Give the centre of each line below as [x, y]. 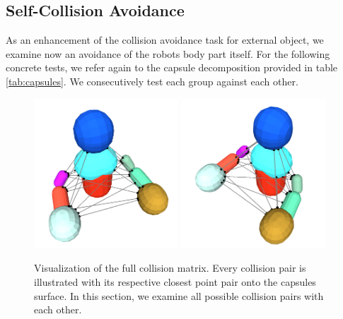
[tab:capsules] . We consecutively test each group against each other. [152, 81]
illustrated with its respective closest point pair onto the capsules [175, 282]
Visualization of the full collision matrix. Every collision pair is [170, 268]
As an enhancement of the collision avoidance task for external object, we [165, 40]
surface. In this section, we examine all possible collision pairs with [179, 295]
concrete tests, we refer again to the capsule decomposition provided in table [172, 67]
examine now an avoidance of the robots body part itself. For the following [168, 53]
